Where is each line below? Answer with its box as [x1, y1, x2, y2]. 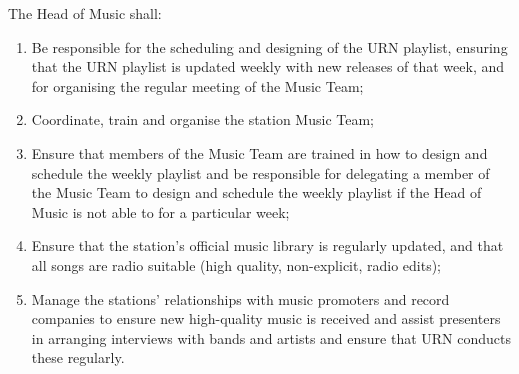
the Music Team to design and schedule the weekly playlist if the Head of [31, 182, 482, 203]
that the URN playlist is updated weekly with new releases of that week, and [31, 56, 505, 77]
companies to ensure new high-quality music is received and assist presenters [31, 308, 501, 329]
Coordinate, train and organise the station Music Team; [31, 109, 374, 130]
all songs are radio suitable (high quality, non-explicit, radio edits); [31, 254, 442, 275]
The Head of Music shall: [8, 3, 162, 23]
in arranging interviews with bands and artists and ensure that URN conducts [31, 327, 512, 348]
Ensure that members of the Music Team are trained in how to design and [31, 142, 488, 163]
